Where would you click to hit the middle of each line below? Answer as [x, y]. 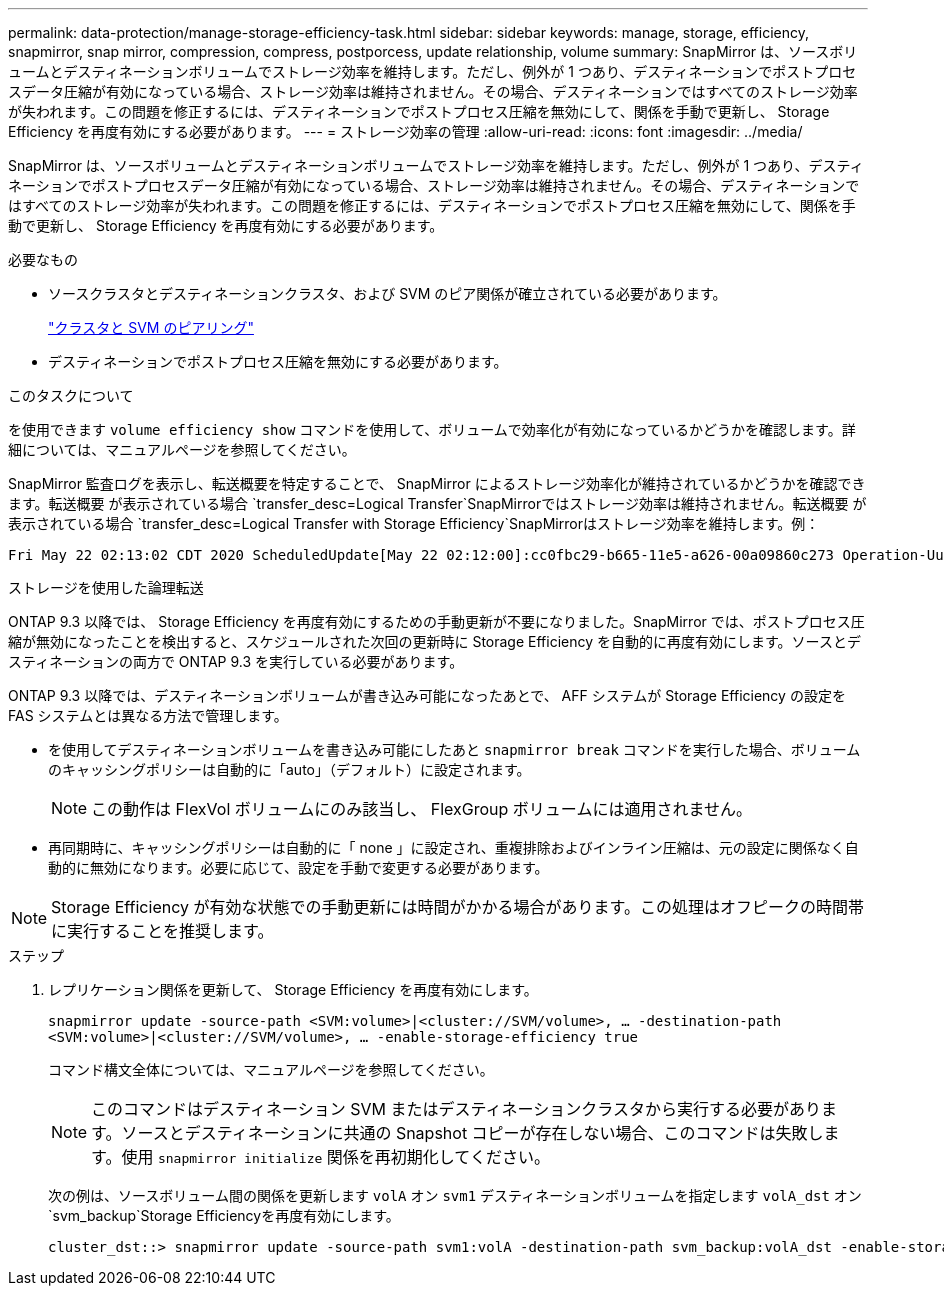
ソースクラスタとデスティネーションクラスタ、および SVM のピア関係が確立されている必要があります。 [387, 293]
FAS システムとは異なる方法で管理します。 [148, 715]
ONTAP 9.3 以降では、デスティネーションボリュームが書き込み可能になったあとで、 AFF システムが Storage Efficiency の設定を [427, 695]
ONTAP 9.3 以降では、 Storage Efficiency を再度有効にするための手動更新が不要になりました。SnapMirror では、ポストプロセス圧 [436, 621]
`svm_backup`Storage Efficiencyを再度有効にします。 [224, 1215]
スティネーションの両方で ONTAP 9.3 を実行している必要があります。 [236, 661]
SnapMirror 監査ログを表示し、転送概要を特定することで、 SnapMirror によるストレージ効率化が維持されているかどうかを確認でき [437, 483]
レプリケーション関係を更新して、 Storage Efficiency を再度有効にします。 [293, 989]
